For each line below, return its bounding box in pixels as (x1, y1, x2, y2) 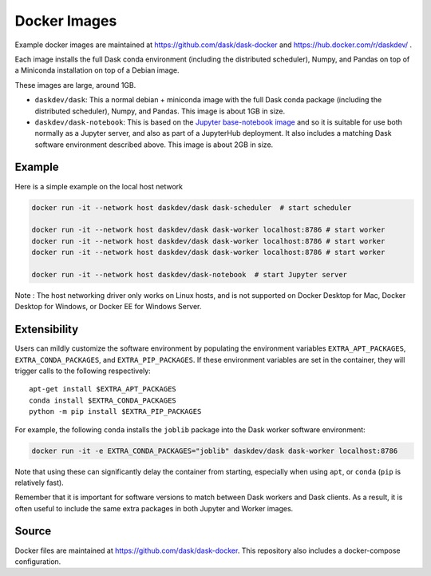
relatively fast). (14, 478, 64, 487)
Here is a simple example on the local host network (14, 181, 184, 191)
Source (14, 524, 52, 538)
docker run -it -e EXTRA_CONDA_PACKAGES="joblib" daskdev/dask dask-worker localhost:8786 (31, 446, 398, 455)
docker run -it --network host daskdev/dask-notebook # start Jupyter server (31, 270, 347, 279)
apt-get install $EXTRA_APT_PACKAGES (29, 384, 177, 394)
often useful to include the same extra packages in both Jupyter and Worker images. (14, 503, 294, 513)
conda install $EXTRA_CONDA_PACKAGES (29, 395, 177, 405)
